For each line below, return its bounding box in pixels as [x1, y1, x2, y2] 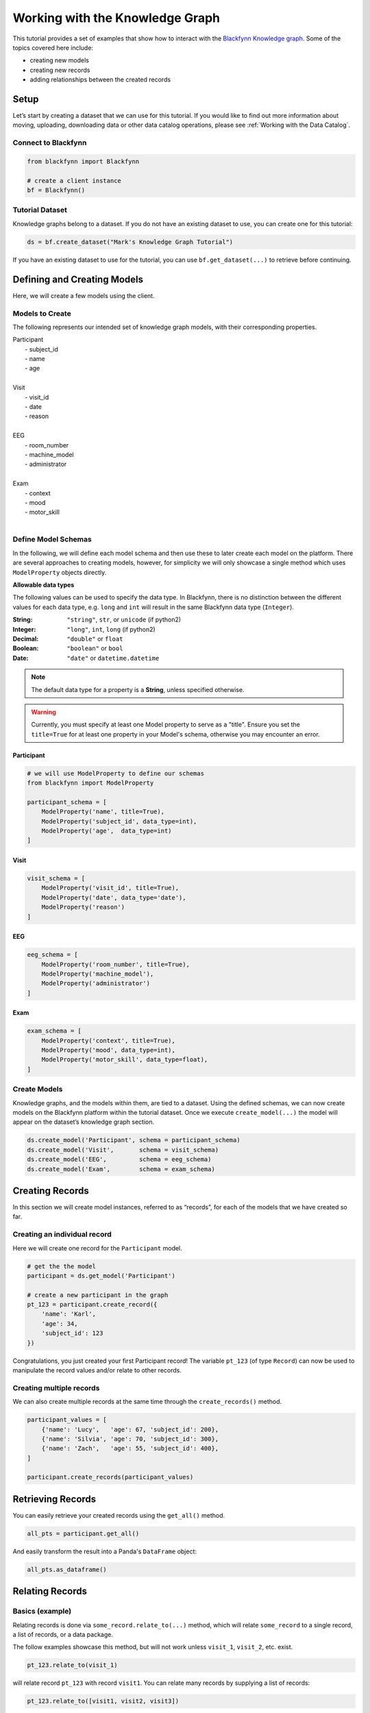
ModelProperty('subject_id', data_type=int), [41, 817, 197, 825]
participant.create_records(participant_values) [27, 1473, 194, 1481]
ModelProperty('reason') [41, 903, 125, 911]
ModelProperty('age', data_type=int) [41, 827, 172, 835]
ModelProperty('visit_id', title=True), [41, 884, 180, 892]
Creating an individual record [12, 1230, 112, 1240]
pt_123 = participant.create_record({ [27, 1301, 158, 1309]
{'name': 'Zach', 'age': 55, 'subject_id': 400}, [41, 1444, 219, 1453]
